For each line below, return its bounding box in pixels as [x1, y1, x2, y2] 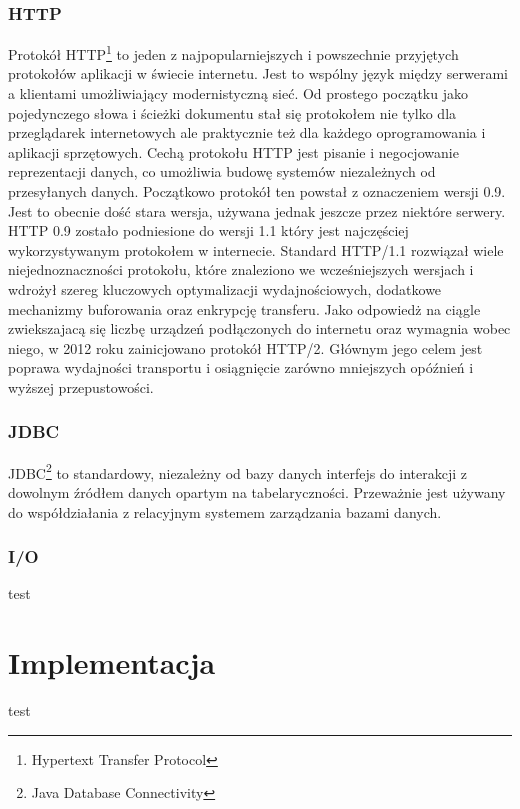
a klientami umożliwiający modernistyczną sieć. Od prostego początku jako [8, 83, 468, 104]
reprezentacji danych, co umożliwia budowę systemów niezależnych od [8, 161, 436, 182]
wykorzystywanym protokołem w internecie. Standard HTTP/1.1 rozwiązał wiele [8, 239, 504, 260]
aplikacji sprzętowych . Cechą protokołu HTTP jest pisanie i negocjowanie [8, 141, 459, 162]
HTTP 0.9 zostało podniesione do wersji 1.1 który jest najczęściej [8, 220, 409, 241]
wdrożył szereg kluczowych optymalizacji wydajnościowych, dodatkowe [8, 279, 442, 299]
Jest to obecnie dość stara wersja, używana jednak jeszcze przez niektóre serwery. [8, 200, 506, 221]
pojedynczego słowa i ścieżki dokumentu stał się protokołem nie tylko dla [8, 102, 457, 123]
